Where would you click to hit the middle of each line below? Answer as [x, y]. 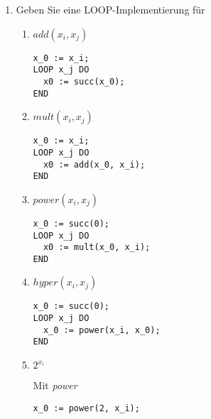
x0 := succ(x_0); [84, 81]
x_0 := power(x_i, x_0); [102, 330]
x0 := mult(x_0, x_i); [97, 247]
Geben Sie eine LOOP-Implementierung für [110, 9]
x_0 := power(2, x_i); [86, 408]
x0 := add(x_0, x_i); [94, 164]
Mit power [55, 385]
